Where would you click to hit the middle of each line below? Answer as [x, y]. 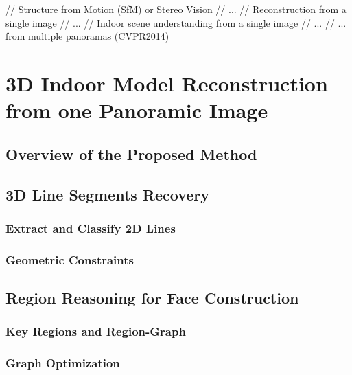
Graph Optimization [63, 363]
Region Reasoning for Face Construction [152, 297]
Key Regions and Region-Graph [96, 331]
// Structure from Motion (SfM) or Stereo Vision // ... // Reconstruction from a [176, 9]
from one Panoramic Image [137, 110]
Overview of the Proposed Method [131, 154]
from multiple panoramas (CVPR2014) [87, 36]
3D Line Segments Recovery [108, 194]
